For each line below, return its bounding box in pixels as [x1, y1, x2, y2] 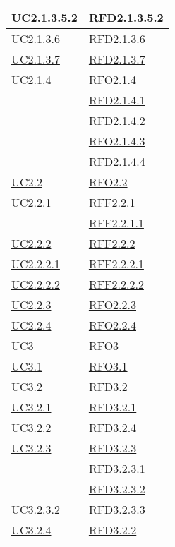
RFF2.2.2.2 [88, 276, 144, 292]
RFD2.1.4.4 [88, 153, 145, 169]
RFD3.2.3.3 [88, 501, 145, 517]
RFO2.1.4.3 [88, 133, 145, 149]
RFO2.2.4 [88, 317, 136, 333]
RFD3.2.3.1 [88, 460, 145, 476]
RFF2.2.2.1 [88, 256, 144, 272]
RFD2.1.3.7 [88, 51, 145, 67]
